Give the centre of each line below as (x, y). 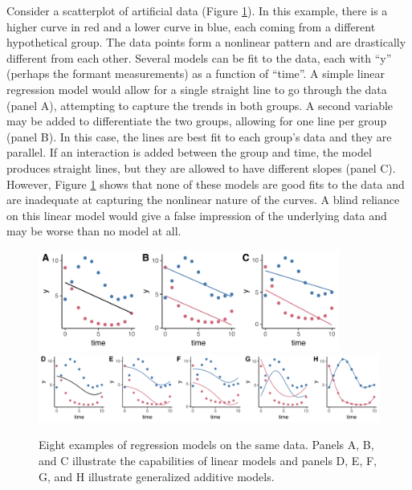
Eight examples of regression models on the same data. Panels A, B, (206, 445)
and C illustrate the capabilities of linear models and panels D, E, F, (208, 460)
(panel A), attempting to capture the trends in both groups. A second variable (200, 105)
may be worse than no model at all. (94, 231)
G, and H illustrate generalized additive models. (157, 476)
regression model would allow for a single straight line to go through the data (197, 89)
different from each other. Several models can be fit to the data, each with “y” (199, 57)
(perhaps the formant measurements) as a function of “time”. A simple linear (196, 73)
